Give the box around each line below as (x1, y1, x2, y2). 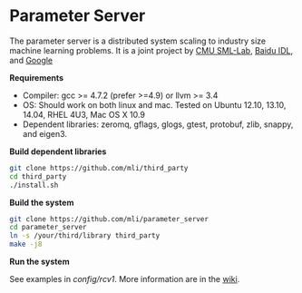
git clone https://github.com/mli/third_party (9, 163, 189, 172)
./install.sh (9, 181, 59, 190)
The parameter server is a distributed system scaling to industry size (9, 35, 267, 46)
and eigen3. (22, 128, 68, 139)
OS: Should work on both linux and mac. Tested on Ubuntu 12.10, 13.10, (22, 99, 287, 110)
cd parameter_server (9, 223, 88, 232)
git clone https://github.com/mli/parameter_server (9, 214, 209, 223)
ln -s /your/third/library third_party (9, 231, 161, 240)
